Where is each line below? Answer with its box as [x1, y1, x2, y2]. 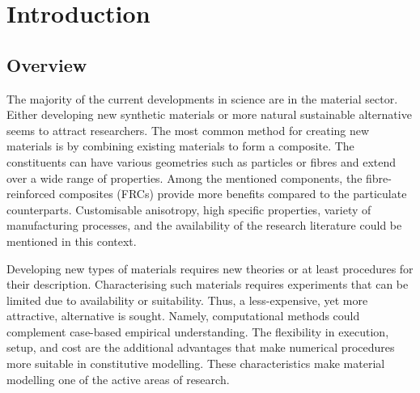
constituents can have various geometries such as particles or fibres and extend [6, 153, 397, 170]
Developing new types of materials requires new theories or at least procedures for [6, 260, 414, 277]
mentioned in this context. [6, 232, 137, 249]
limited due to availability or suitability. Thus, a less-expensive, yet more [6, 291, 368, 308]
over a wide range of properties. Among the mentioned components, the [6, 169, 363, 186]
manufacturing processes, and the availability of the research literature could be [6, 217, 402, 234]
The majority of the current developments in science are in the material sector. [6, 90, 398, 107]
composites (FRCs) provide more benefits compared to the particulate [59, 185, 407, 202]
